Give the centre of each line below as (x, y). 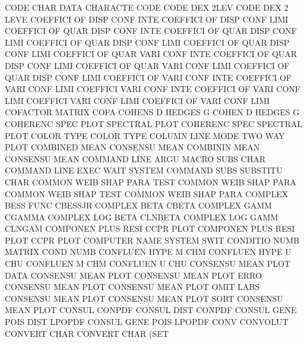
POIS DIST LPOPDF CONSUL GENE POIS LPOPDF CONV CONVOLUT (147, 322)
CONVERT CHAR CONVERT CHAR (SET (87, 333)
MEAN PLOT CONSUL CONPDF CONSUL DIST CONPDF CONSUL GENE (151, 310)
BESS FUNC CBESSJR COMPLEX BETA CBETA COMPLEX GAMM (138, 205)
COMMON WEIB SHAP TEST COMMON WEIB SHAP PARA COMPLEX (147, 193)
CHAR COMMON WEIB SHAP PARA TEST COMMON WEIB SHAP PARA (151, 182)
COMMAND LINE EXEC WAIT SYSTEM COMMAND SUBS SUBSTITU (144, 170)
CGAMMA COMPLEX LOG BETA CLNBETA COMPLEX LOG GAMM (142, 217)
